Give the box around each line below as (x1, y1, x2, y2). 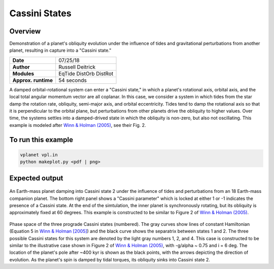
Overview (9, 27, 41, 36)
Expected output (9, 174, 63, 182)
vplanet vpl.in (20, 152, 58, 157)
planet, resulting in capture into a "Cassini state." (9, 47, 112, 53)
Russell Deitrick (58, 63, 96, 71)
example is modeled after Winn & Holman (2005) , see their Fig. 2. (9, 122, 147, 128)
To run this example (9, 135, 74, 144)
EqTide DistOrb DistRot (58, 70, 114, 77)
